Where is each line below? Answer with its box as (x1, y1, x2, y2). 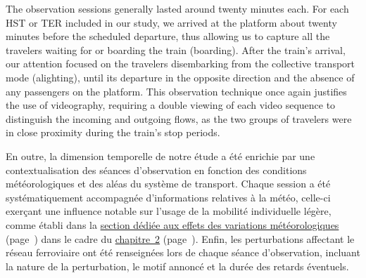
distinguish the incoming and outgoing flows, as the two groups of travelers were (6, 111, 352, 126)
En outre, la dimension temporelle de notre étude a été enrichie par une (6, 148, 315, 163)
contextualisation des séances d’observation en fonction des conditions (6, 162, 307, 177)
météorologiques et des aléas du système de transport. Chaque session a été (6, 176, 331, 191)
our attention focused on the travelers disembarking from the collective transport (6, 56, 355, 71)
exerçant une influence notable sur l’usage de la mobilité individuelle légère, (6, 204, 332, 218)
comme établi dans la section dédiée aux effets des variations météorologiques (6, 217, 339, 232)
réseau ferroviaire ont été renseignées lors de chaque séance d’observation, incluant (6, 245, 360, 260)
